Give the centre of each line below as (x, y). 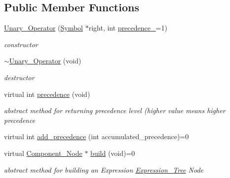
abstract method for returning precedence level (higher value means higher (115, 110)
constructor (21, 44)
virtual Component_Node (43, 153)
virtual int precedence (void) (47, 94)
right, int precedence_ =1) (128, 28)
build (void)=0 (113, 153)
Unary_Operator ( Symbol (43, 28)
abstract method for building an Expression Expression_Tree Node (104, 169)
